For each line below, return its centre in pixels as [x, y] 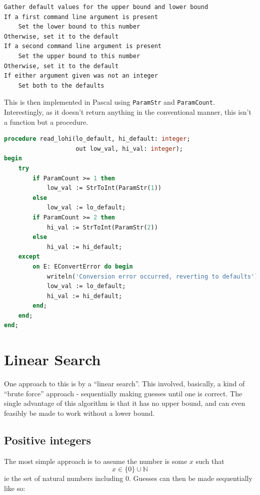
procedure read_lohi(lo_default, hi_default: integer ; [97, 139]
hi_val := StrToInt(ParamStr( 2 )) [102, 227]
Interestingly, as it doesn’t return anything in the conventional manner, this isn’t [128, 112]
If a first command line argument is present [81, 17]
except [29, 257]
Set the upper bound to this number [79, 56]
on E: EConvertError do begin [83, 266]
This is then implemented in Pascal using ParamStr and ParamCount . [109, 102]
